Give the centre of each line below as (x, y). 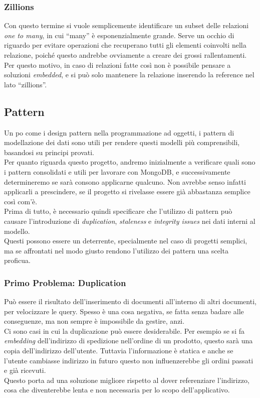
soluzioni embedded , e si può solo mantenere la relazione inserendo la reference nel (129, 75)
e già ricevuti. (25, 370)
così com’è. (21, 201)
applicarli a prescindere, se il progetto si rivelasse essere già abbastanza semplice (127, 191)
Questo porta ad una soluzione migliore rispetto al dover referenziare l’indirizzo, (127, 380)
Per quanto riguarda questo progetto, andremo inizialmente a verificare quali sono (130, 162)
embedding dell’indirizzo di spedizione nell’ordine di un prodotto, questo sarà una (128, 341)
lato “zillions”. (26, 84)
